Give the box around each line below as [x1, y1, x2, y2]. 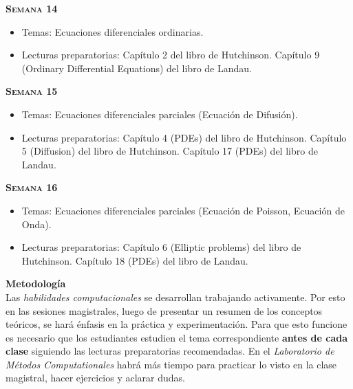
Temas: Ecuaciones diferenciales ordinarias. [21, 24, 204, 38]
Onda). [21, 216, 52, 231]
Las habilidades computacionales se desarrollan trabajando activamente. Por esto [6, 289, 345, 304]
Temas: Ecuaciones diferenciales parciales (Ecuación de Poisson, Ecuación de [21, 203, 345, 217]
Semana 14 [6, 1, 58, 15]
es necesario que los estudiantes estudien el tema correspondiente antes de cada [6, 330, 348, 344]
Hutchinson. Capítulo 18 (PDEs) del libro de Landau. [21, 253, 248, 267]
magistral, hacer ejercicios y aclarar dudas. [6, 370, 185, 385]
